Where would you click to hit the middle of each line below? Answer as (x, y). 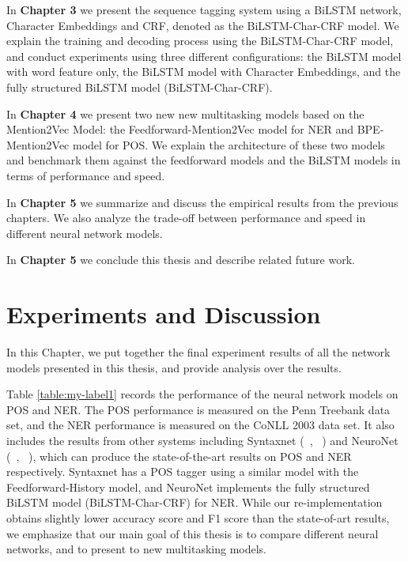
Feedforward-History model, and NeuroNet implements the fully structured (188, 487)
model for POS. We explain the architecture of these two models (229, 144)
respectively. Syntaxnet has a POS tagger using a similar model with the (183, 471)
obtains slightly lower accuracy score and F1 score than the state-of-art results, (198, 517)
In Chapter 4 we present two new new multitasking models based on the (185, 113)
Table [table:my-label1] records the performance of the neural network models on (202, 394)
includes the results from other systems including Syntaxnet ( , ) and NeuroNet (202, 440)
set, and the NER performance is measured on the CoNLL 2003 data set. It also (200, 425)
